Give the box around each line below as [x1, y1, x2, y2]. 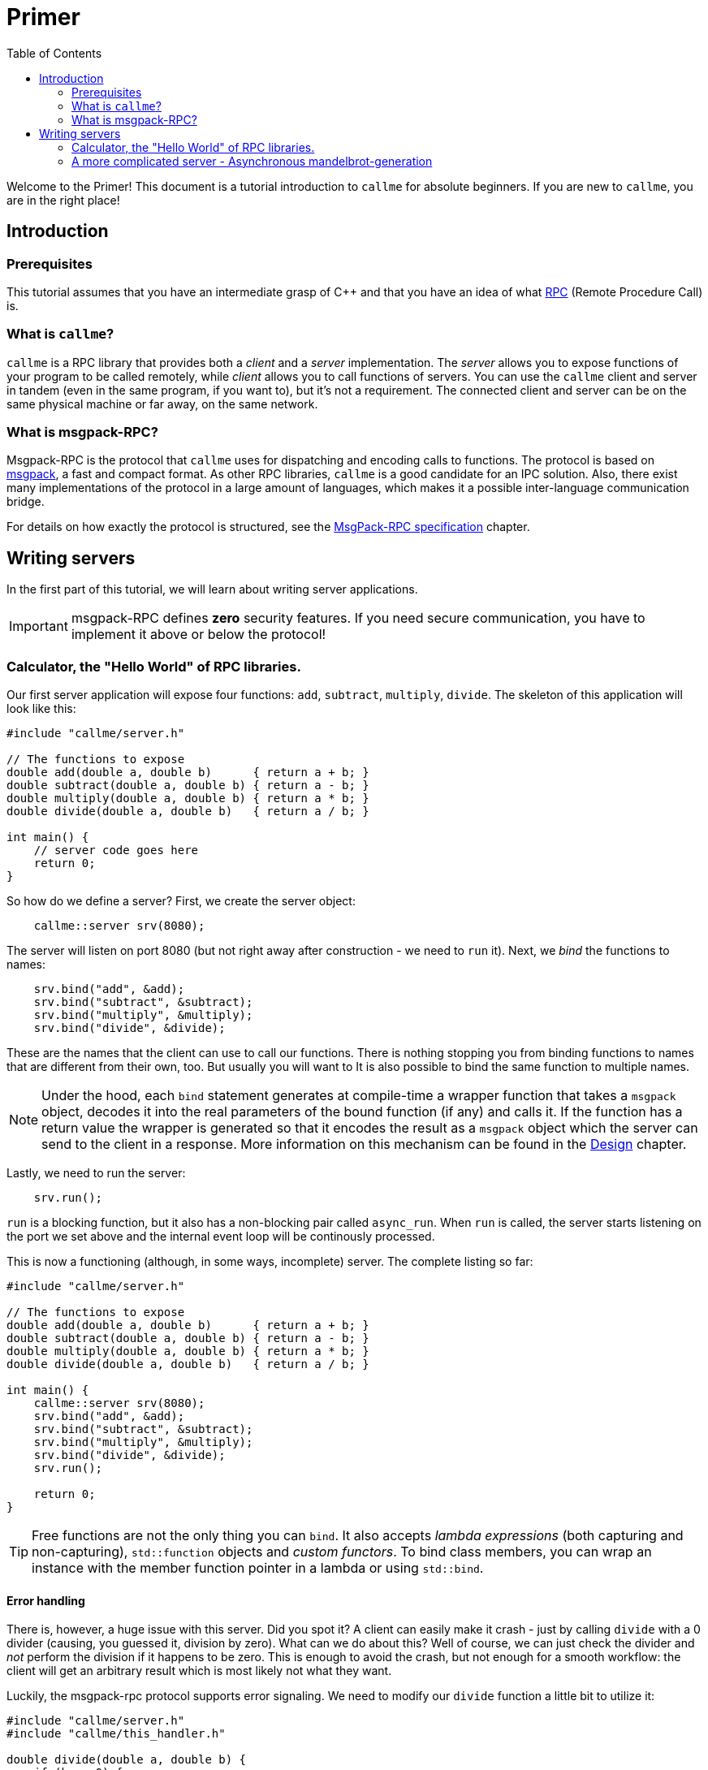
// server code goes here [33, 844, 199, 857]
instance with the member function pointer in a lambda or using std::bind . [32, 1560, 484, 1577]
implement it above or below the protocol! [71, 626, 326, 643]
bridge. [6, 494, 45, 509]
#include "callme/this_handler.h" [6, 1727, 226, 1741]
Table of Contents [6, 45, 102, 60]
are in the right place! [6, 192, 120, 207]
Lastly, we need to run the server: [6, 1166, 186, 1181]
